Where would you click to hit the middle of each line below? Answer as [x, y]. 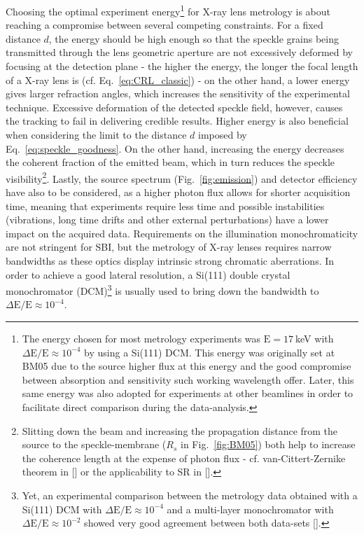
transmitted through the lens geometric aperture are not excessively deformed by [180, 52]
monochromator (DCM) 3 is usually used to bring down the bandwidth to [162, 290]
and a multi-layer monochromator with [250, 509]
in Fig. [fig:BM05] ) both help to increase [268, 444]
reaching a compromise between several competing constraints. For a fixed [164, 25]
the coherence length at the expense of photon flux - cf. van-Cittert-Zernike [184, 458]
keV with [315, 339]
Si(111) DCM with [62, 509]
